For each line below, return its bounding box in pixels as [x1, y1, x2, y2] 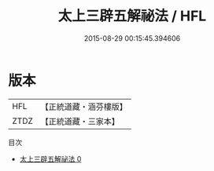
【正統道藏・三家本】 [40, 115, 120, 126]
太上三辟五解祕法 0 [19, 154, 82, 163]
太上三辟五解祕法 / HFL [57, 7, 207, 25]
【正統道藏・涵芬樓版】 [40, 101, 128, 112]
